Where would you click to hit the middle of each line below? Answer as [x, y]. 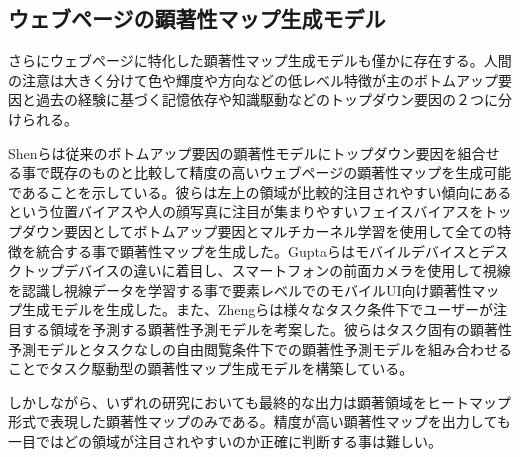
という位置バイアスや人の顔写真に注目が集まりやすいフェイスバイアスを [246, 211]
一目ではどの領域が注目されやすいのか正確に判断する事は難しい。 [225, 440]
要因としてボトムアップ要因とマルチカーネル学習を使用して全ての [280, 230]
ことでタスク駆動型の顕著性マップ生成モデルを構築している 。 [211, 368]
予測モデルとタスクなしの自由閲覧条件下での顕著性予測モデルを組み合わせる [260, 348]
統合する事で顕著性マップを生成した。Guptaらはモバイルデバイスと [258, 250]
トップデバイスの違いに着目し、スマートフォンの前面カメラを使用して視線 [266, 270]
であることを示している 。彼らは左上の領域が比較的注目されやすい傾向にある [260, 191]
